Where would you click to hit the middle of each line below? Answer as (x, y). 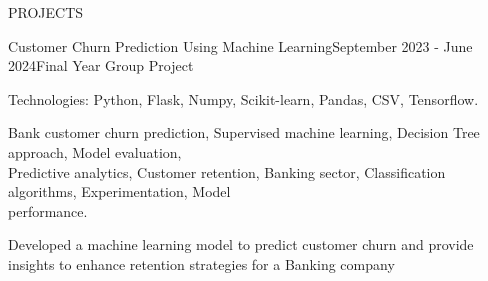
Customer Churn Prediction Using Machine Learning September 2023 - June (240, 45)
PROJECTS (46, 12)
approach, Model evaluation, (95, 151)
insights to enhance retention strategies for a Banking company (201, 263)
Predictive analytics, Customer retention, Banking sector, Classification (227, 171)
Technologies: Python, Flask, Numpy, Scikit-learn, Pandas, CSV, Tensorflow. (243, 98)
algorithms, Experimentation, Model (119, 191)
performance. (48, 210)
